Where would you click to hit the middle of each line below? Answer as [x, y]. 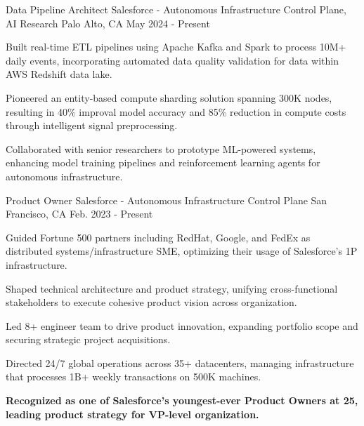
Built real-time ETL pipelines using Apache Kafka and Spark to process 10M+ [176, 47]
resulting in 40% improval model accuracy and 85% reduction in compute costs [176, 111]
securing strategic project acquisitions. [88, 339]
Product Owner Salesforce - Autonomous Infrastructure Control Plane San [167, 200]
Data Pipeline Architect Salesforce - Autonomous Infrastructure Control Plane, [176, 9]
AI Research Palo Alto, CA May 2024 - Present [108, 23]
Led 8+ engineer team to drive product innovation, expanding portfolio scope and [182, 325]
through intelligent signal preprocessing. [92, 125]
